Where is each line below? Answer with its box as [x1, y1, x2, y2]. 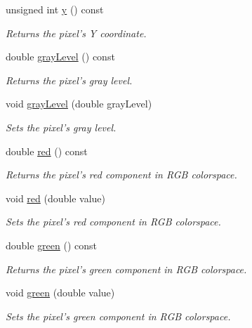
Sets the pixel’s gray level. [6, 119, 117, 134]
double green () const [6, 237, 98, 252]
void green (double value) [6, 285, 115, 300]
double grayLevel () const [6, 49, 115, 64]
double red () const [6, 143, 88, 158]
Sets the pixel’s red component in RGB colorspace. [6, 214, 221, 229]
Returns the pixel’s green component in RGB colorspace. [6, 261, 247, 276]
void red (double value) [6, 190, 106, 205]
